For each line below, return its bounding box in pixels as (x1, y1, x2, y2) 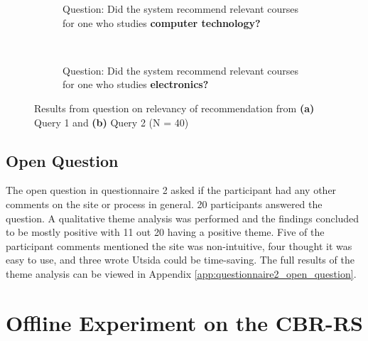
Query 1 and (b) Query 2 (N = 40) (34, 114, 189, 129)
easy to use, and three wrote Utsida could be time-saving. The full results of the (6, 252, 355, 267)
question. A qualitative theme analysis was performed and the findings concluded (6, 210, 359, 225)
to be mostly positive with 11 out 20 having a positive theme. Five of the (6, 224, 325, 239)
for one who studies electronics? (63, 77, 209, 92)
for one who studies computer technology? (63, 15, 261, 30)
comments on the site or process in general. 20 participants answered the (6, 196, 323, 211)
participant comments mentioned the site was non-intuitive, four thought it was (6, 238, 352, 253)
